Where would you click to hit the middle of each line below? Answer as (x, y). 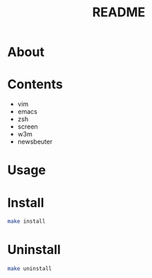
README (119, 12)
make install (27, 221)
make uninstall (30, 269)
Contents (35, 85)
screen (28, 127)
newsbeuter (35, 141)
